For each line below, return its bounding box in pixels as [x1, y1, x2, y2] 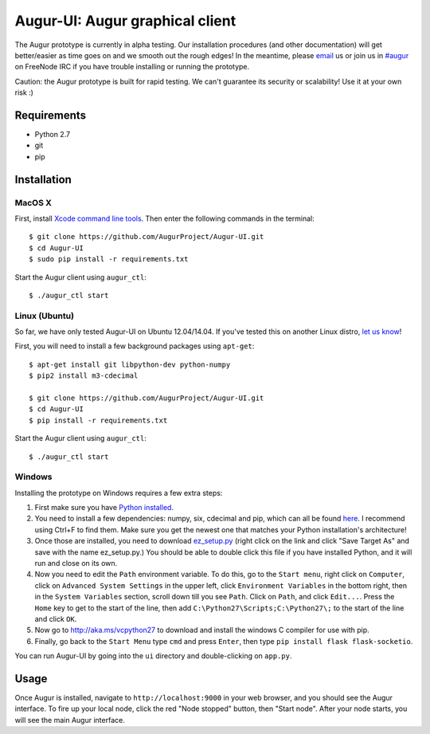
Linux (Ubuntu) [14, 310, 75, 321]
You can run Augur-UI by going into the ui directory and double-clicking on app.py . [14, 651, 292, 661]
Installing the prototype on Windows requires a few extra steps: [14, 488, 223, 497]
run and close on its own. [34, 559, 118, 568]
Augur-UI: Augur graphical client [14, 12, 236, 29]
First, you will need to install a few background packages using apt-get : [14, 341, 255, 351]
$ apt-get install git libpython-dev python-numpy [29, 359, 231, 369]
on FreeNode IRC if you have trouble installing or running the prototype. [14, 62, 250, 72]
